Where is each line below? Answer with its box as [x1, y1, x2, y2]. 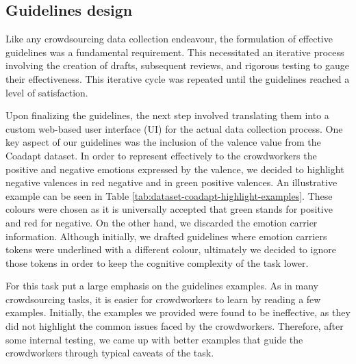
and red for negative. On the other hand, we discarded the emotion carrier [5, 215, 318, 229]
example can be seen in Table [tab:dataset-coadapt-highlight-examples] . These [5, 188, 333, 203]
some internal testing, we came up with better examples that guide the [5, 332, 303, 346]
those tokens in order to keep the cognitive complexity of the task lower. [5, 255, 309, 270]
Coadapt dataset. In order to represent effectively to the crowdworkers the [5, 148, 317, 162]
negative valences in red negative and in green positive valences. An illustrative [5, 175, 338, 190]
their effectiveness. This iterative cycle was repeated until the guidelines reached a [5, 71, 350, 86]
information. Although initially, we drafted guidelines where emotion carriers [5, 229, 327, 243]
